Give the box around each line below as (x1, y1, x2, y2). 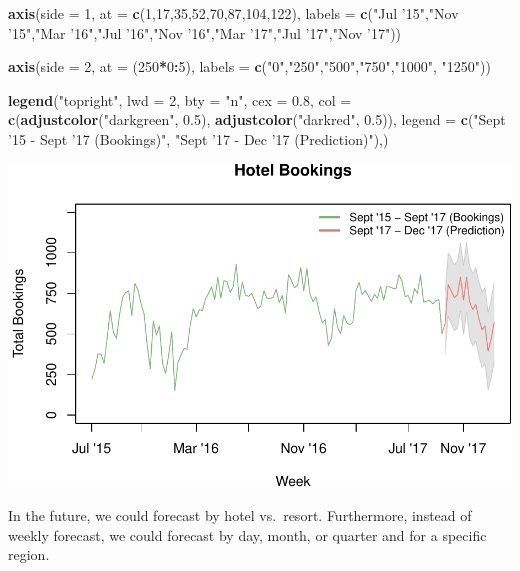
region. (8, 544, 50, 565)
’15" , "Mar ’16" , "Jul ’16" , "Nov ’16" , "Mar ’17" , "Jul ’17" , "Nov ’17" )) (8, 22, 402, 43)
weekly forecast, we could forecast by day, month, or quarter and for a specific (8, 524, 487, 545)
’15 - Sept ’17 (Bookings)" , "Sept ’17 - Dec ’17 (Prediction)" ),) (8, 128, 389, 149)
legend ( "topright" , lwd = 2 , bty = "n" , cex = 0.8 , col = (8, 89, 352, 110)
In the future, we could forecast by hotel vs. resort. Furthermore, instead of (8, 505, 472, 526)
